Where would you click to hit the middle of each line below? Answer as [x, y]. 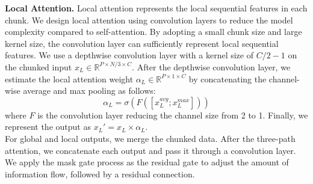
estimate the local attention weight [69, 78]
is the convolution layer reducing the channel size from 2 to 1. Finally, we [173, 115]
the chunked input [39, 66]
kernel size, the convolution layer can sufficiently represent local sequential [142, 43]
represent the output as [48, 127]
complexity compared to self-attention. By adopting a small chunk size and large [153, 32]
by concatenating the [228, 78]
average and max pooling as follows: [89, 90]
